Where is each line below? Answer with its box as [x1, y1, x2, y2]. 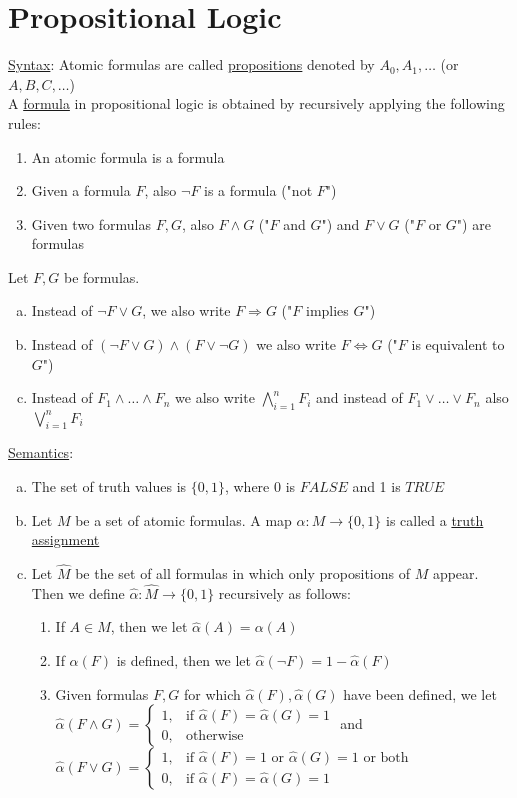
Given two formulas [31, 213, 152, 234]
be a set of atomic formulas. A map [75, 509, 292, 530]
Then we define [31, 582, 125, 603]
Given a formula [31, 180, 131, 201]
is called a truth [386, 509, 484, 530]
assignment [31, 529, 100, 550]
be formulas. [64, 266, 140, 287]
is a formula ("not [204, 180, 313, 201]
